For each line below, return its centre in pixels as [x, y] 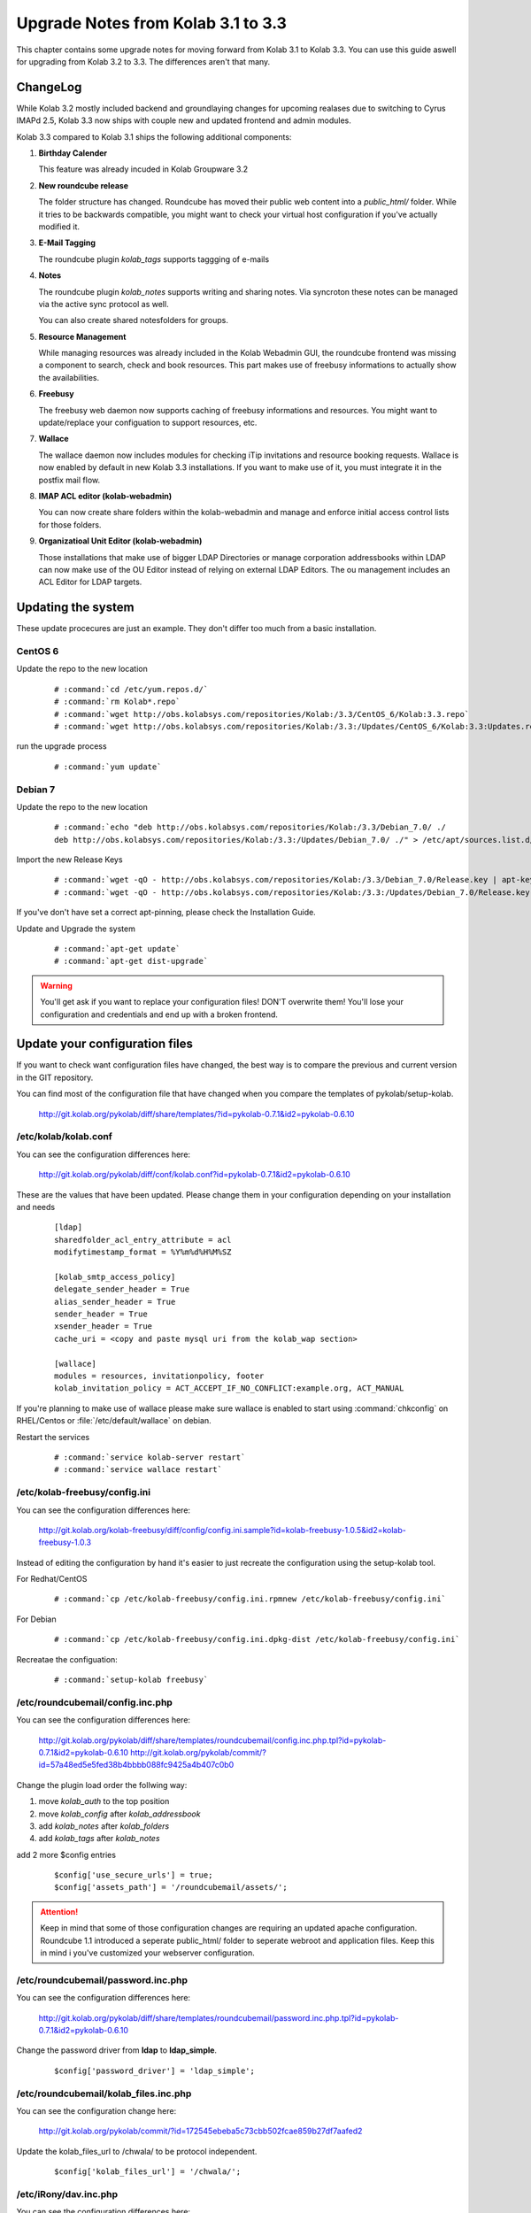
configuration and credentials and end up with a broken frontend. [159, 1014]
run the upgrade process [62, 746]
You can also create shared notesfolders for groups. [134, 320]
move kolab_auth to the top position [104, 1801]
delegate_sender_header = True [122, 1289]
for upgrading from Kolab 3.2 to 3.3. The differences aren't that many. [143, 61]
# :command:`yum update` [108, 767]
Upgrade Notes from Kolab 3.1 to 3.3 [152, 23]
